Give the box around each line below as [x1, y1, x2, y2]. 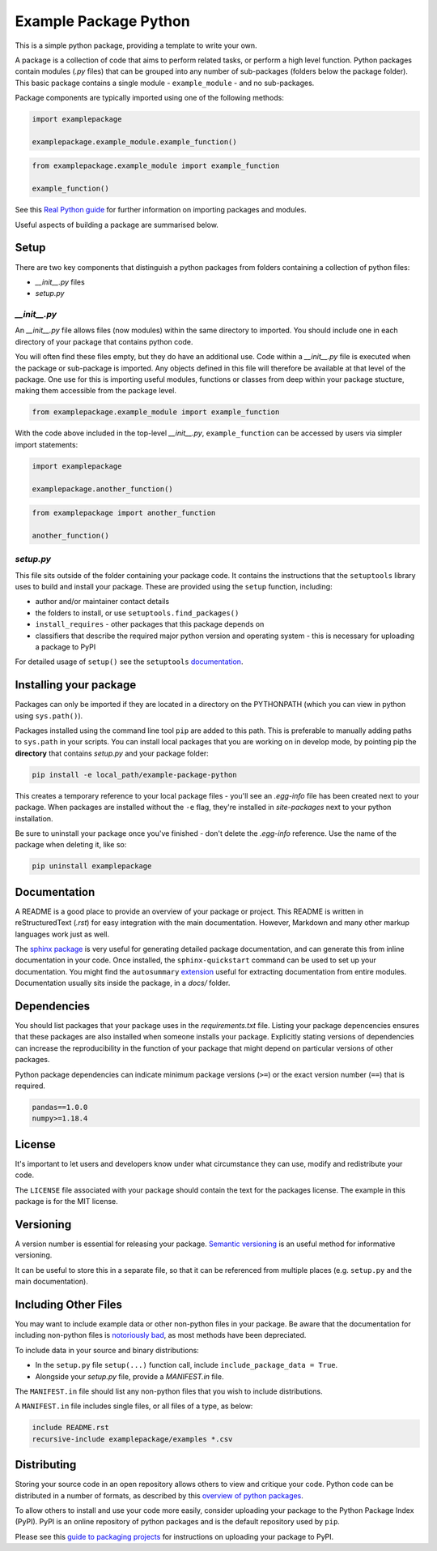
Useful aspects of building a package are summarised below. [15, 220, 218, 229]
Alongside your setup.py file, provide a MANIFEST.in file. [35, 1371, 224, 1382]
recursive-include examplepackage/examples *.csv [32, 1434, 233, 1443]
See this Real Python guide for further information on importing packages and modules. [15, 205, 307, 215]
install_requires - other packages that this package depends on [35, 619, 265, 629]
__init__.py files [35, 276, 85, 287]
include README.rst [32, 1423, 109, 1433]
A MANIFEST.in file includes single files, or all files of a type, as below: [15, 1401, 253, 1411]
